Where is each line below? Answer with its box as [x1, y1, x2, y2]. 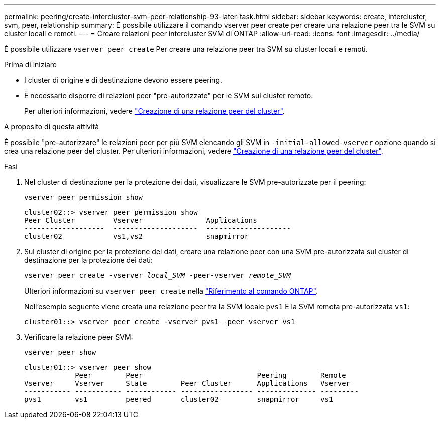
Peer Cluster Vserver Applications [24, 216, 257, 224]
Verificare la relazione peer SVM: [24, 333, 133, 341]
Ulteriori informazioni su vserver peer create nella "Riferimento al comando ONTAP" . [24, 287, 318, 295]
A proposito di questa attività [4, 122, 99, 131]
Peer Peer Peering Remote [75, 371, 346, 379]
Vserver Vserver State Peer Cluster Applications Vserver [24, 379, 351, 387]
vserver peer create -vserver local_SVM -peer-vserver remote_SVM [24, 271, 291, 279]
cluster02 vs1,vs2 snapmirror [24, 232, 249, 240]
